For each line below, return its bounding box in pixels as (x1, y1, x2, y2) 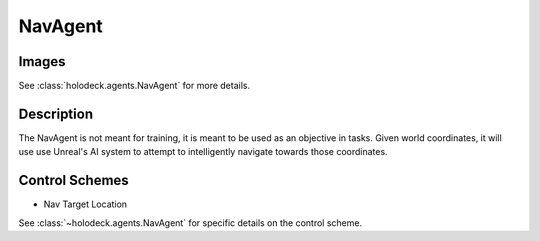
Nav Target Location (43, 198, 128, 210)
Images (18, 53, 66, 70)
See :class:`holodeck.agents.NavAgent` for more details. (18, 80, 250, 92)
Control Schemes (18, 172, 129, 189)
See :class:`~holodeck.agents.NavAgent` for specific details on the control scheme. (18, 216, 363, 229)
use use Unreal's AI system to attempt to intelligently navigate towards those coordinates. (18, 146, 389, 158)
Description (18, 105, 94, 122)
